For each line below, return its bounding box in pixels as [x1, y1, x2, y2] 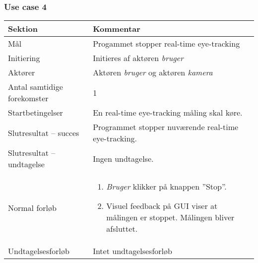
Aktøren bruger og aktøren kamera [93, 66, 213, 78]
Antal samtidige [8, 81, 63, 93]
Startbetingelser [8, 107, 63, 119]
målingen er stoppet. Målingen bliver [106, 211, 235, 223]
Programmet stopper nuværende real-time [93, 121, 239, 133]
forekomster [8, 92, 49, 104]
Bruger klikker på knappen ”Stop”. [106, 181, 227, 193]
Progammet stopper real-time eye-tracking [93, 38, 240, 50]
